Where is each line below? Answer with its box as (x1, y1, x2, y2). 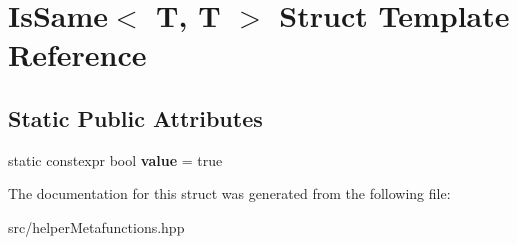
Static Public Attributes (8, 102, 263, 133)
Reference (8, 34, 147, 75)
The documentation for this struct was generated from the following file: (8, 183, 451, 204)
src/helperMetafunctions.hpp (8, 216, 185, 237)
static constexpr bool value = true (8, 149, 223, 170)
